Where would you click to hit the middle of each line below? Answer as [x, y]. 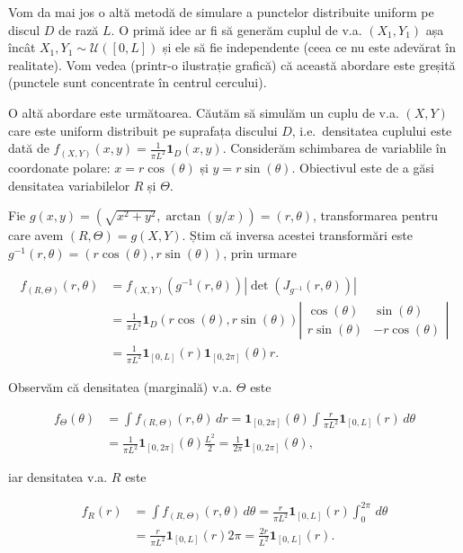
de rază [79, 29]
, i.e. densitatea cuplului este [372, 130]
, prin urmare [260, 252]
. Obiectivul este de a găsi [363, 168]
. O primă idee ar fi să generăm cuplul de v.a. [236, 29]
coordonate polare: [59, 168]
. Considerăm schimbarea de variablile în [334, 148]
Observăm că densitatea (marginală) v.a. [120, 386]
